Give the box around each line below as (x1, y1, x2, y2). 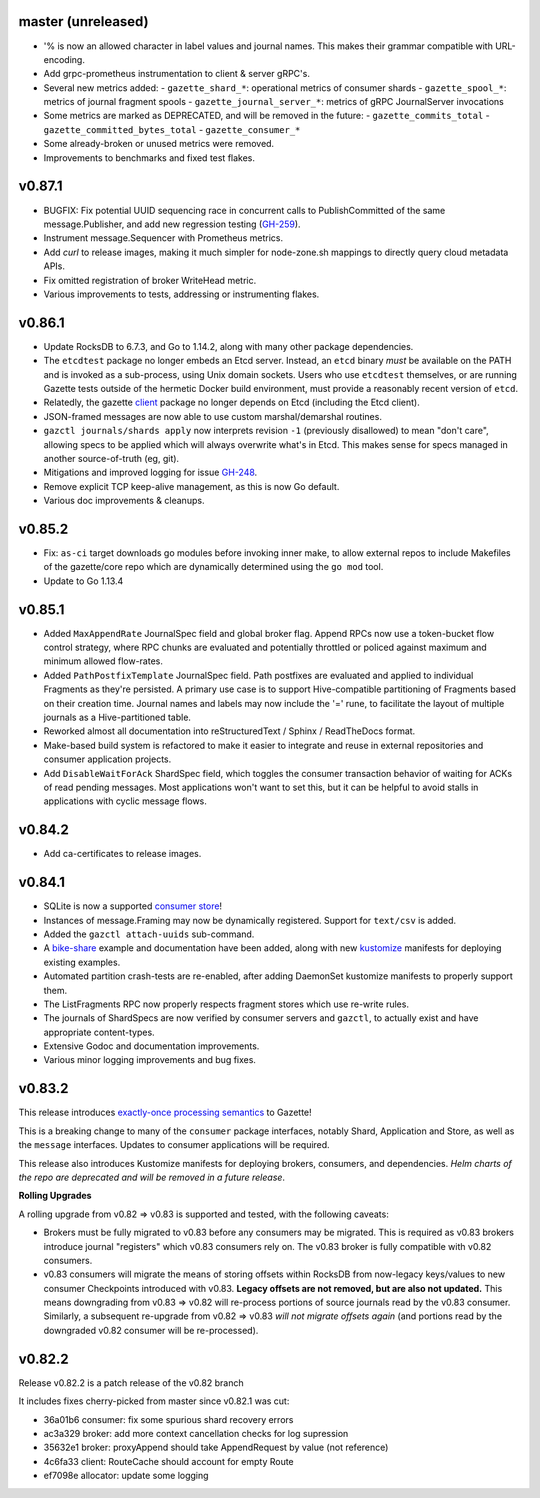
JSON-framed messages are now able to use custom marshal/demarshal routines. (43, 410, 382, 422)
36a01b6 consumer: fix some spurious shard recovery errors (43, 1413, 294, 1425)
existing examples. (43, 956, 121, 968)
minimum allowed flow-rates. (43, 655, 164, 667)
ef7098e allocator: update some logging (43, 1470, 209, 1482)
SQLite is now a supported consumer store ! (43, 900, 223, 912)
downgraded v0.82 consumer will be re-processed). (43, 1324, 259, 1336)
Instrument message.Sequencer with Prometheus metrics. (43, 232, 284, 244)
